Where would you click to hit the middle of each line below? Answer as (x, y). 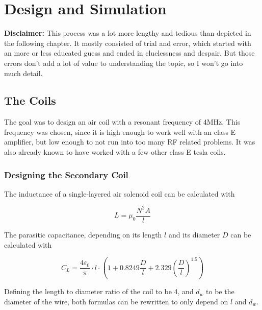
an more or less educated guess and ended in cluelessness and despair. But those (129, 53)
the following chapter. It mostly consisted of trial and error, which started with (128, 43)
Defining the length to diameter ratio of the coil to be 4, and (99, 291)
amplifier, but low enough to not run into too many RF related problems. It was (130, 142)
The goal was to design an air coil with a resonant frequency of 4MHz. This (122, 122)
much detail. (23, 73)
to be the (220, 291)
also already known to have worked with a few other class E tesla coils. (115, 152)
